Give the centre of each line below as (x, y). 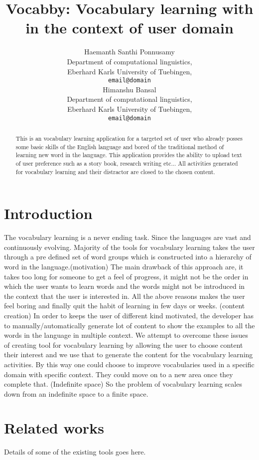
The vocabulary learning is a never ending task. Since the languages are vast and (128, 237)
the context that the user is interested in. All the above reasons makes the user (125, 296)
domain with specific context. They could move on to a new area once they (119, 374)
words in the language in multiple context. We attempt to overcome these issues (126, 335)
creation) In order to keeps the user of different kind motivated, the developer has (129, 315)
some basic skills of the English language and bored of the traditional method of (120, 146)
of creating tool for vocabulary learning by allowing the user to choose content (124, 345)
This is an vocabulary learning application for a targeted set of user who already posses (129, 138)
